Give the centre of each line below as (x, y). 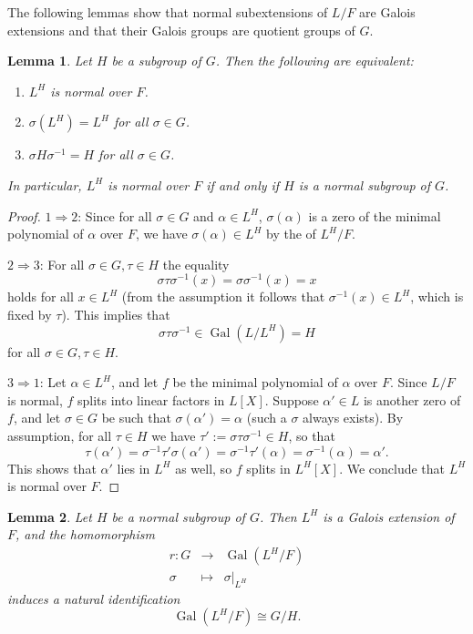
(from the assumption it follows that (223, 297)
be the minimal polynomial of (255, 382)
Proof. (24, 215)
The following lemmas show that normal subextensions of (168, 12)
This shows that (52, 468)
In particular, (45, 184)
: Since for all (115, 215)
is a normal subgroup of (365, 184)
